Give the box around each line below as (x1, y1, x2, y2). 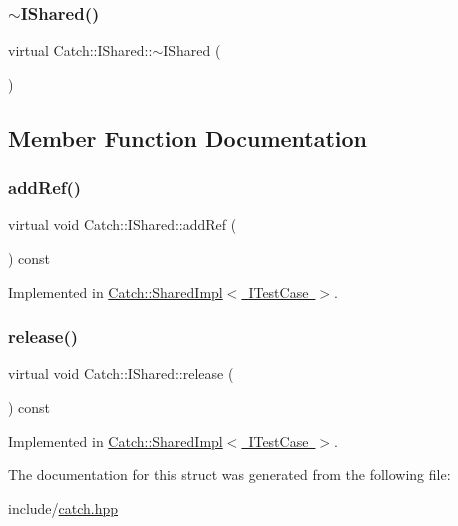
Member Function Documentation (8, 122, 368, 153)
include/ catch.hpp (8, 497, 119, 518)
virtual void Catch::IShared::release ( (8, 363, 234, 384)
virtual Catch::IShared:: (8, 40, 153, 61)
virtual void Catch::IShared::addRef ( (8, 214, 237, 235)
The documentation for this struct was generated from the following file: (8, 464, 451, 485)
